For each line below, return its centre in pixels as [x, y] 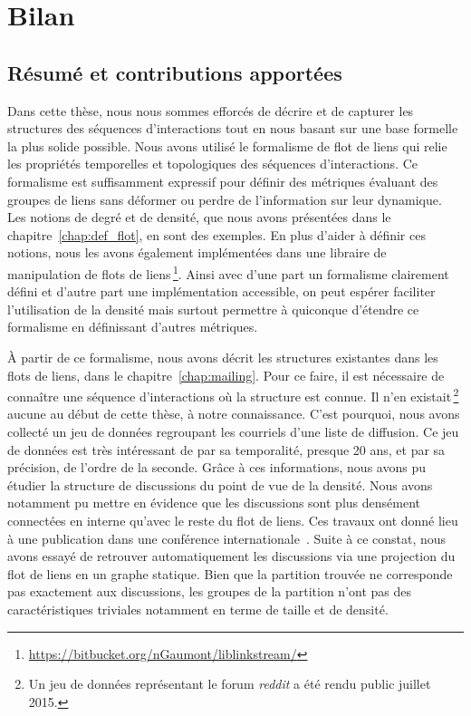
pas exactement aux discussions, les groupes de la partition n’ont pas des [210, 591]
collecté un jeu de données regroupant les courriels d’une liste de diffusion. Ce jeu [233, 431]
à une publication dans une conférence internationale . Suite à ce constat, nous [227, 538]
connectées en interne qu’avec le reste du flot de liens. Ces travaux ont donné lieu [233, 520]
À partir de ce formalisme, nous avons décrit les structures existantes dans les [223, 357]
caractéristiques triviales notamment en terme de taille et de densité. [198, 609]
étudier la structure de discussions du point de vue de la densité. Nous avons [220, 484]
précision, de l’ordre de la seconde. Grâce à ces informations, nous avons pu [216, 467]
